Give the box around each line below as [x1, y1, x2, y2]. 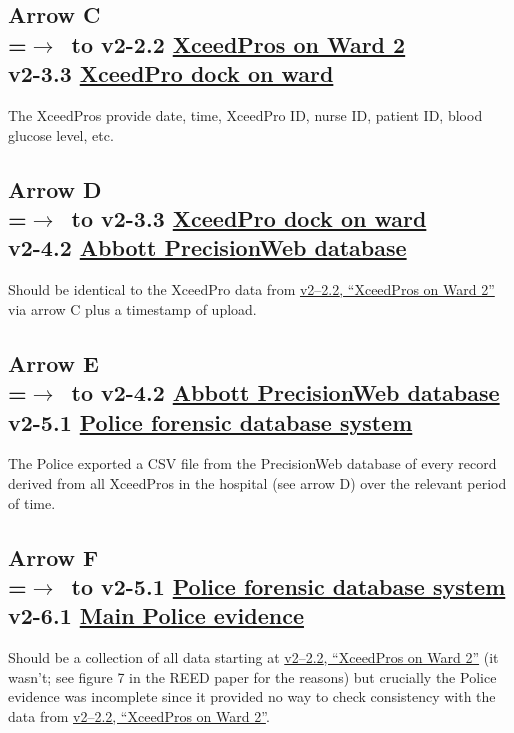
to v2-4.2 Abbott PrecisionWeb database [71, 377, 500, 408]
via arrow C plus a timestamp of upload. [8, 298, 257, 319]
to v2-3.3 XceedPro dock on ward [71, 202, 427, 233]
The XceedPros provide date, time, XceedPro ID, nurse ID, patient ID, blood [8, 104, 483, 125]
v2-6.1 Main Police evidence [8, 600, 304, 631]
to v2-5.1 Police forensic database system [71, 570, 506, 601]
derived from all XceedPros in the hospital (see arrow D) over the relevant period [8, 472, 507, 493]
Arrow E [8, 347, 99, 378]
